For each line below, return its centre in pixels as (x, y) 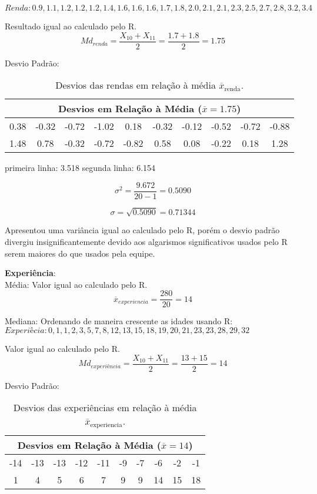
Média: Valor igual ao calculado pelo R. (76, 284)
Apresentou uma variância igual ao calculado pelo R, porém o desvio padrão (142, 230)
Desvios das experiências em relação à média (105, 408)
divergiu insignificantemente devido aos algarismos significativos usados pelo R (146, 242)
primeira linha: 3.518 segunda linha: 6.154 (80, 168)
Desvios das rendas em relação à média (136, 85)
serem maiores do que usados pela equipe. (80, 253)
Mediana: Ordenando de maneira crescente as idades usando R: (119, 321)
